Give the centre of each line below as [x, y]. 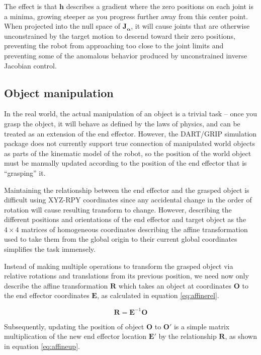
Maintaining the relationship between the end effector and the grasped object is [127, 190]
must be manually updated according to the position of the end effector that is [125, 163]
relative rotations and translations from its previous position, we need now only [126, 276]
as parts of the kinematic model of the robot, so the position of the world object [128, 153]
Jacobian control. [30, 65]
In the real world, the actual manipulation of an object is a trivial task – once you [131, 114]
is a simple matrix [202, 326]
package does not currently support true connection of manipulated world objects [130, 143]
